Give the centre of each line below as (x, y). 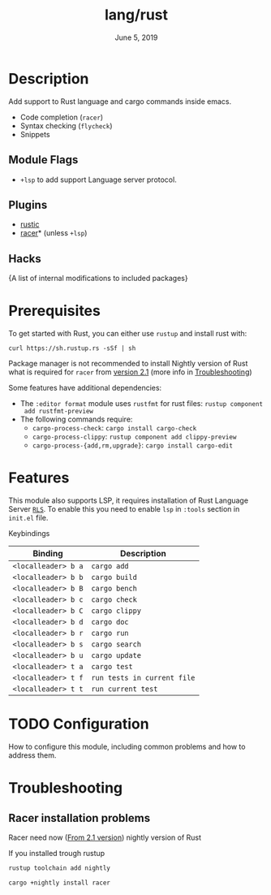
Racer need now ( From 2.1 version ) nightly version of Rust (105, 837)
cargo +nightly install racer (60, 883)
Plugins (28, 205)
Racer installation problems (80, 818)
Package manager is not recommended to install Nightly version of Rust (128, 364)
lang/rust (136, 15)
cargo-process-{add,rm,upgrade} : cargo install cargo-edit (133, 445)
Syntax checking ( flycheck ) (66, 125)
